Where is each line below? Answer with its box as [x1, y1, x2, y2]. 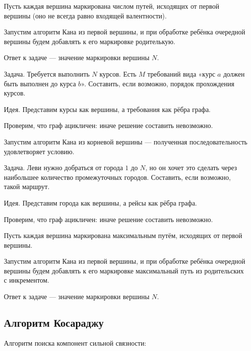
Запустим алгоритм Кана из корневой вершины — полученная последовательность [4, 136, 248, 146]
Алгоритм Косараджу [4, 315, 104, 330]
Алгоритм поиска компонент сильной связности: [4, 337, 147, 348]
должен [223, 68, 245, 79]
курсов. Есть [99, 68, 136, 79]
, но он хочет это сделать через [145, 162, 237, 173]
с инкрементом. [4, 275, 49, 285]
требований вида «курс [147, 68, 215, 79]
